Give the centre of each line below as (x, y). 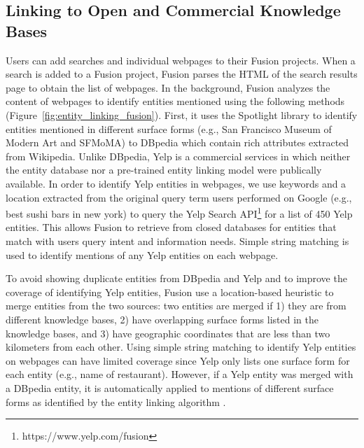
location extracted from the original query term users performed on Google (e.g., (179, 197)
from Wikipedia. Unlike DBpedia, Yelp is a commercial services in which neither (178, 156)
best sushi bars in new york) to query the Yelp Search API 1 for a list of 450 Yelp (179, 212)
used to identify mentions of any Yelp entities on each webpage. (142, 254)
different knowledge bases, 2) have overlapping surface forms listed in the (162, 319)
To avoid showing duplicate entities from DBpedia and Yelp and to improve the (176, 278)
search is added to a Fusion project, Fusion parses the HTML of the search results (182, 74)
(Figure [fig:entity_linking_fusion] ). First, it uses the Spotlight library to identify (182, 114)
